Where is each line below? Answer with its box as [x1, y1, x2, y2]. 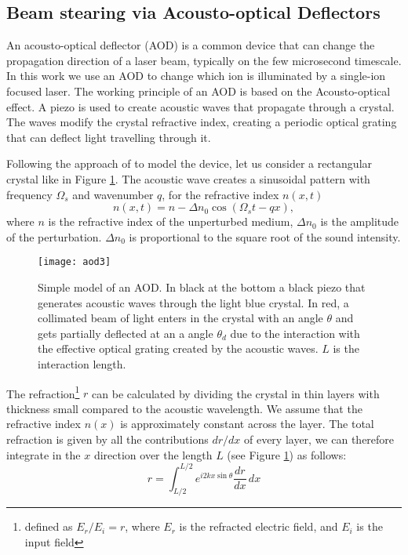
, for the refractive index [162, 186, 279, 202]
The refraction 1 [6, 383, 80, 401]
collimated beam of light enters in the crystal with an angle [38, 310, 323, 326]
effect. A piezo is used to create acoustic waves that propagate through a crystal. [6, 98, 395, 114]
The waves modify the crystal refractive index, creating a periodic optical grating [6, 114, 397, 130]
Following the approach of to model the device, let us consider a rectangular [6, 155, 373, 172]
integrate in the [6, 446, 81, 462]
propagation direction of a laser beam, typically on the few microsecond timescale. [6, 52, 402, 68]
